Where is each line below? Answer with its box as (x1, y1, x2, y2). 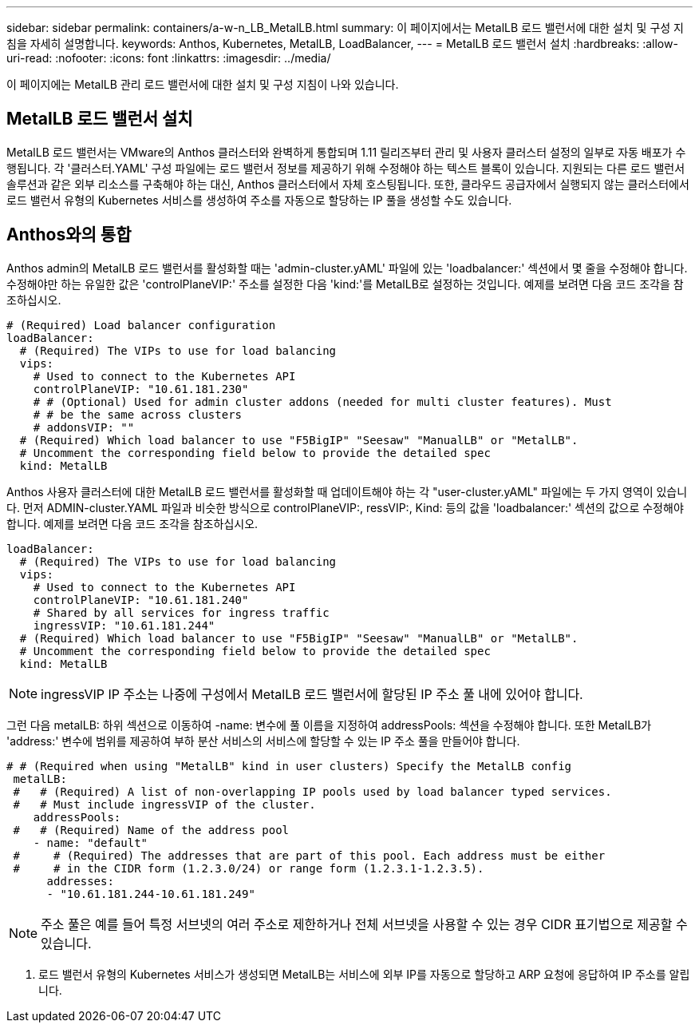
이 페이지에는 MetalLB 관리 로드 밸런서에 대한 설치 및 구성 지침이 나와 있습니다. (6, 77, 399, 91)
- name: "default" (33, 836, 148, 849)
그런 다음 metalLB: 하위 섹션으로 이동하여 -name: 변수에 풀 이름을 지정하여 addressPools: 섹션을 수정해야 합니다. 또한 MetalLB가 (6, 717, 652, 732)
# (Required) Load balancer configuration (6, 318, 276, 332)
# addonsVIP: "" (33, 420, 135, 434)
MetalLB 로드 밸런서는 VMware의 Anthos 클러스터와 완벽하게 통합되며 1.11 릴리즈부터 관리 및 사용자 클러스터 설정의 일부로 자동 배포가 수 (6, 145, 686, 159)
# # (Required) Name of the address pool (13, 823, 290, 836)
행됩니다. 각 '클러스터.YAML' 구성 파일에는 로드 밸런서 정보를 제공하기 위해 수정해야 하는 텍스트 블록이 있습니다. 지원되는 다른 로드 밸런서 (6, 161, 685, 175)
